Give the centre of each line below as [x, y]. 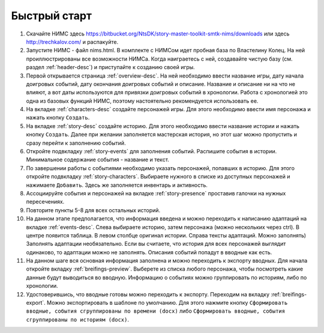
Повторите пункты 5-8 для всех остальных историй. [93, 210]
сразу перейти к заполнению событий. [76, 143]
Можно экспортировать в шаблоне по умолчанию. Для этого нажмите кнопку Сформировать [167, 303]
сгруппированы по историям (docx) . [77, 319]
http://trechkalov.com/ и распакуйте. [72, 41]
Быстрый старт [52, 16]
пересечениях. [45, 202]
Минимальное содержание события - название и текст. [97, 160]
